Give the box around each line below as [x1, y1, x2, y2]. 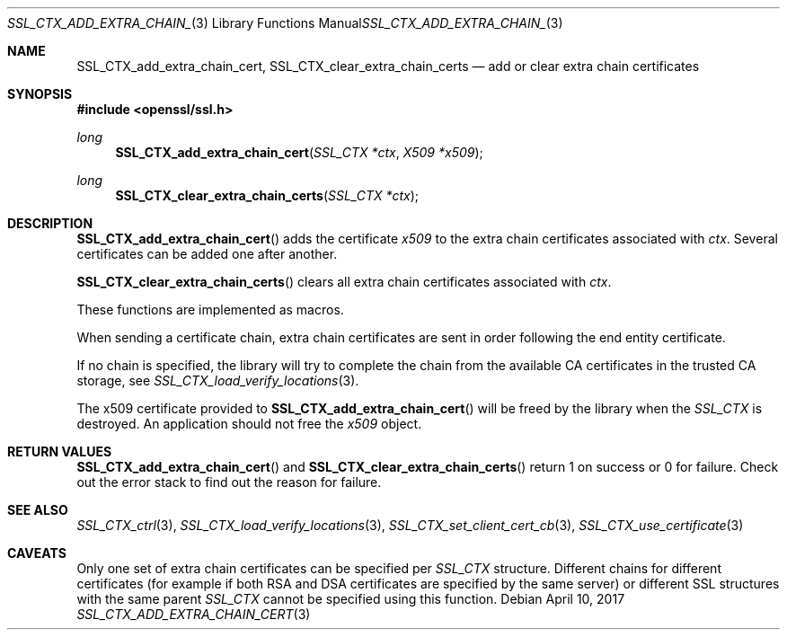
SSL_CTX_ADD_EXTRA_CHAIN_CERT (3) [76, 606, 311, 622]
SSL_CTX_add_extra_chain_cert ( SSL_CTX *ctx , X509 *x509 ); [115, 145, 483, 160]
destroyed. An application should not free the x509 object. [76, 416, 422, 431]
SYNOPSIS [7, 86, 73, 102]
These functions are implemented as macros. [76, 302, 344, 317]
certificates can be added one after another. [76, 246, 338, 261]
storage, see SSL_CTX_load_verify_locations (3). [76, 373, 359, 388]
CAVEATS [7, 545, 66, 561]
